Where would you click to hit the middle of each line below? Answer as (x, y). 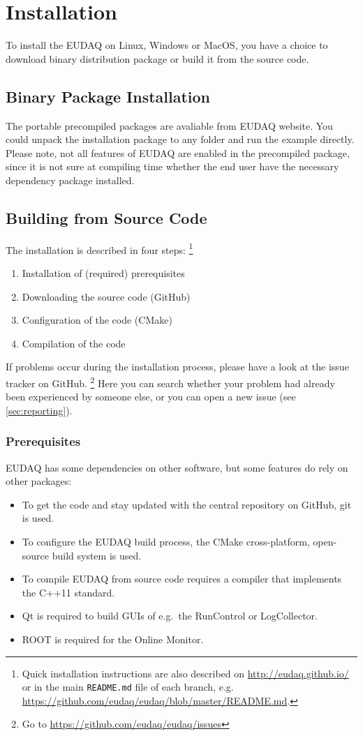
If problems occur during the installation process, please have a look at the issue (177, 367)
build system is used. (97, 555)
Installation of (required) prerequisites (103, 272)
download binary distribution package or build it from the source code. (157, 58)
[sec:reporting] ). (39, 410)
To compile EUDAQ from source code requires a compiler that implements (182, 579)
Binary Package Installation (108, 96)
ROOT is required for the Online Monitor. (113, 639)
